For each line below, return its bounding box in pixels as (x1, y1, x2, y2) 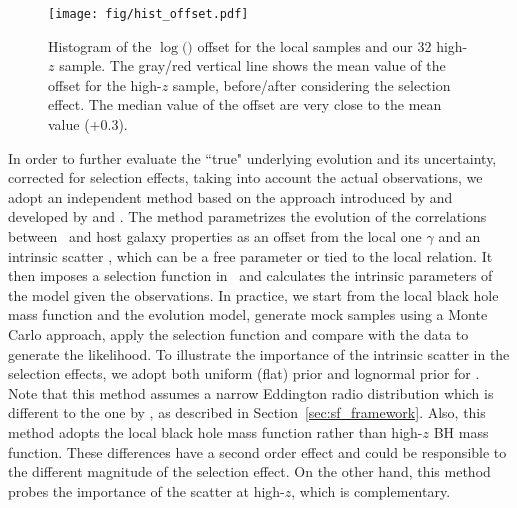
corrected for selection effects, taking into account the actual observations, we (8, 167, 483, 188)
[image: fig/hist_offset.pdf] (48, 7, 249, 21)
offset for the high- (48, 74, 162, 95)
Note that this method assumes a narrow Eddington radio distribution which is (8, 382, 494, 403)
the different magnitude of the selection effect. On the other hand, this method (8, 461, 491, 482)
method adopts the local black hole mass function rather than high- (8, 421, 423, 442)
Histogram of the (48, 35, 152, 56)
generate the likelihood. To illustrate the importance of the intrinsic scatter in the (8, 343, 510, 364)
